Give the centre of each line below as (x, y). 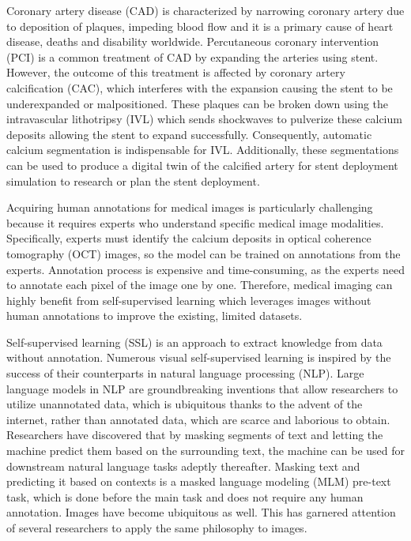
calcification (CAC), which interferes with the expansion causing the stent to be (200, 87)
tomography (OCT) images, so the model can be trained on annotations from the (204, 253)
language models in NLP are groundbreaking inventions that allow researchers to (202, 388)
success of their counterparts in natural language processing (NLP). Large (185, 373)
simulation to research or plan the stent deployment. (133, 180)
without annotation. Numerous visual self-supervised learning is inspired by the (199, 357)
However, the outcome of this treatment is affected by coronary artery (176, 72)
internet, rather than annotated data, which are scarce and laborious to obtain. (198, 419)
